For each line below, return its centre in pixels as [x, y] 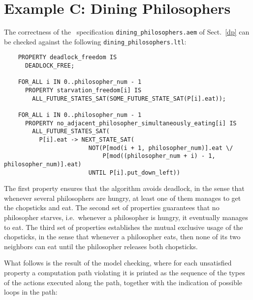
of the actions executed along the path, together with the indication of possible [123, 282]
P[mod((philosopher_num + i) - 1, [159, 156]
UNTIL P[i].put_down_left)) [134, 172]
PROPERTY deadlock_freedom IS [67, 57]
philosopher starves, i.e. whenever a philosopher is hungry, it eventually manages [126, 217]
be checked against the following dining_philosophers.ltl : [95, 41]
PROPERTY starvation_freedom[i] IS [83, 91]
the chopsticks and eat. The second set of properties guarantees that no [112, 207]
